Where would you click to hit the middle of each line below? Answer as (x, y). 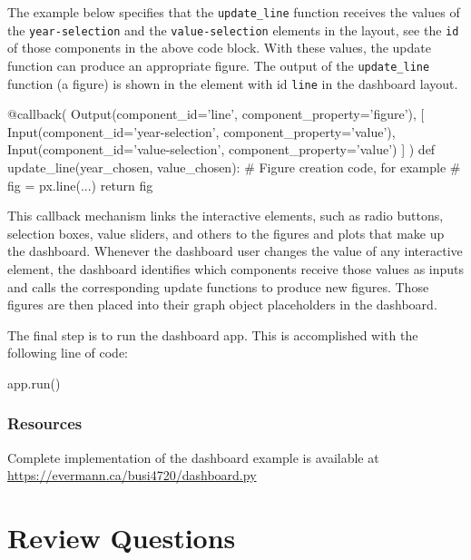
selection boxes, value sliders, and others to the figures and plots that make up (226, 233)
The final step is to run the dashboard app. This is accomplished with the (213, 334)
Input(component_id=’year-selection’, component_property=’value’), (201, 131)
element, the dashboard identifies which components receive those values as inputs (236, 268)
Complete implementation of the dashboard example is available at (193, 457)
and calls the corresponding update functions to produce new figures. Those (218, 286)
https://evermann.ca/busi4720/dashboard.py (132, 475)
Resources (45, 423)
